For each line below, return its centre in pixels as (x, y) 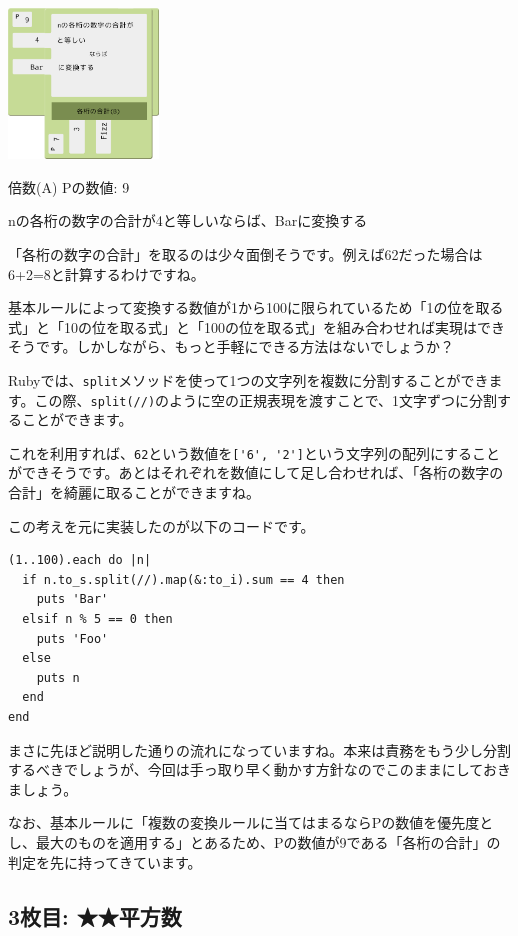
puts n (58, 677)
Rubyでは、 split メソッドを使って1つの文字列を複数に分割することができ (248, 379)
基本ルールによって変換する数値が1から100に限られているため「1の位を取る (256, 307)
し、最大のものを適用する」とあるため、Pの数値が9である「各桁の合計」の (254, 841)
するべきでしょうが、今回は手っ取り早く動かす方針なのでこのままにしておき (259, 769)
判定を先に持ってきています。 (105, 861)
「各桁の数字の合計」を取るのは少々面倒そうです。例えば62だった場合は (245, 253)
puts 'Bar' (72, 599)
